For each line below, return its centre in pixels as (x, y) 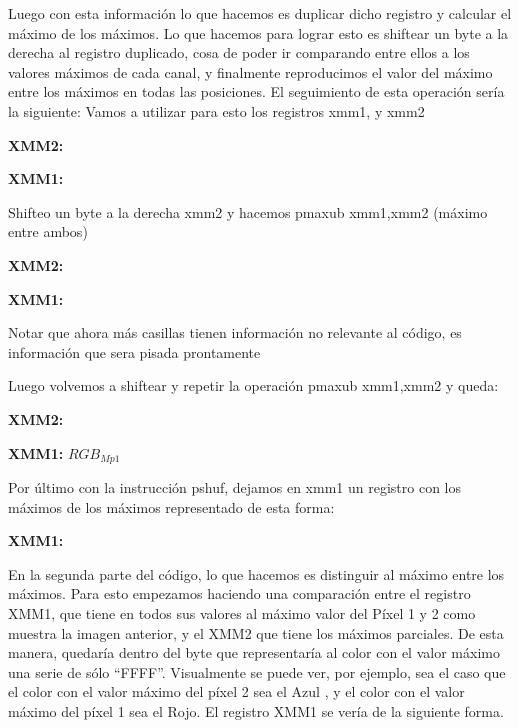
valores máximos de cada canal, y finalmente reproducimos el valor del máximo (250, 71)
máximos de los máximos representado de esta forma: (171, 506)
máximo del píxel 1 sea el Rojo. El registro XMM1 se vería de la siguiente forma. (256, 710)
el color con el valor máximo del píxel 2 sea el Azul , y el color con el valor (236, 691)
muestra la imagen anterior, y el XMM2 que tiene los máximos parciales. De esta (256, 632)
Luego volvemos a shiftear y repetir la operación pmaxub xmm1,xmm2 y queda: (253, 385)
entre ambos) (48, 231)
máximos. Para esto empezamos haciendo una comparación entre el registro (239, 593)
